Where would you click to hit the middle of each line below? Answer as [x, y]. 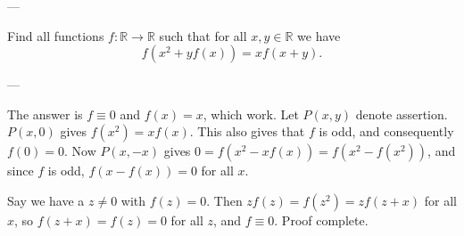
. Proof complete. [321, 220]
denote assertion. [402, 114]
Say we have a [46, 200]
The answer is [45, 114]
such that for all [203, 35]
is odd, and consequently [386, 131]
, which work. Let [251, 114]
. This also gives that [247, 131]
